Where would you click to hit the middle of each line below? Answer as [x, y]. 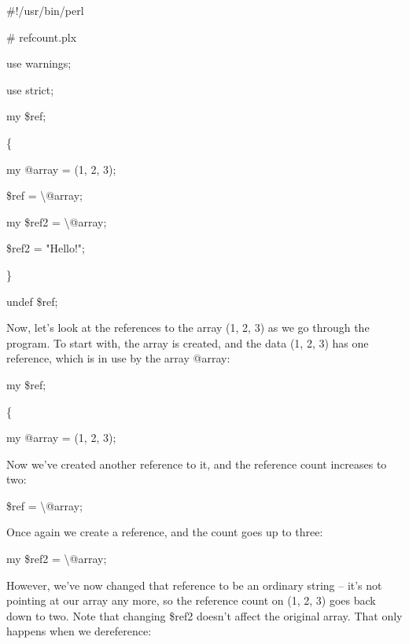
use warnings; [39, 63]
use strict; [30, 89]
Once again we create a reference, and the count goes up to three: [165, 532]
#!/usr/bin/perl [45, 10]
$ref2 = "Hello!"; [46, 248]
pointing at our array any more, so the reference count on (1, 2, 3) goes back [191, 600]
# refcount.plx [42, 37]
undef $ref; [32, 301]
